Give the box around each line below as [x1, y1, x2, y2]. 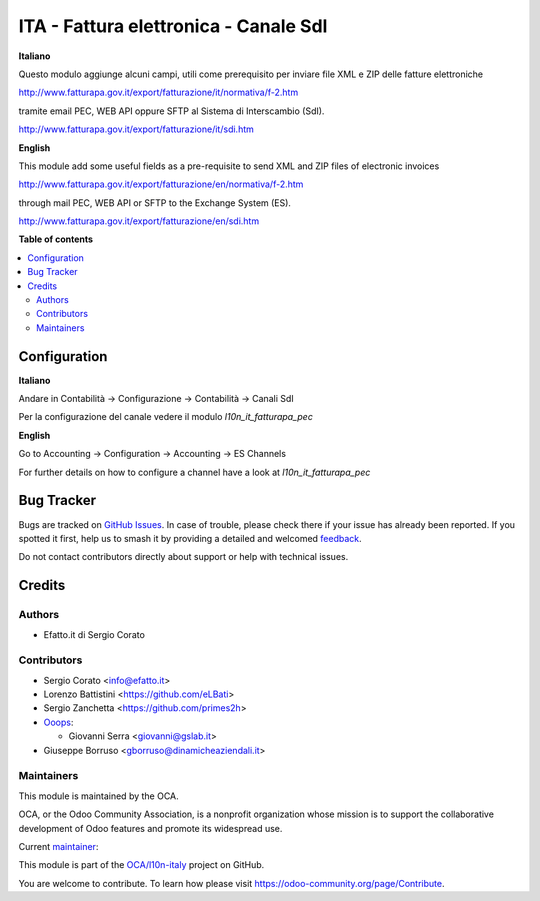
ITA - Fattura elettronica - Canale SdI [18, 15, 328, 37]
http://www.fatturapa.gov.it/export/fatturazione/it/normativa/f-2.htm [18, 86, 299, 99]
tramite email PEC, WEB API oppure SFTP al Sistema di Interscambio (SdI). [18, 105, 325, 117]
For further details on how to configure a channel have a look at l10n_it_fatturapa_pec [18, 466, 371, 478]
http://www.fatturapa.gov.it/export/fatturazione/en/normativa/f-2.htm [18, 178, 304, 190]
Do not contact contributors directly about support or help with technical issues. [18, 551, 349, 563]
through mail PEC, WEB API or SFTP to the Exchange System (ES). [18, 196, 292, 209]
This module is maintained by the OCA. [18, 790, 179, 802]
